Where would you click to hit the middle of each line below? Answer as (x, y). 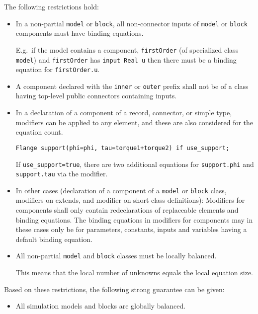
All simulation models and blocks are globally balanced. (101, 306)
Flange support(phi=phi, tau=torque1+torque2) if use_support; (123, 148)
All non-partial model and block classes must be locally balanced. (116, 256)
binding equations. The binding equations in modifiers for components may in (134, 219)
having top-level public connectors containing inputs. (96, 96)
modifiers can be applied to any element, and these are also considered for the (134, 122)
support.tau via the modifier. (62, 174)
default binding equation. (54, 239)
